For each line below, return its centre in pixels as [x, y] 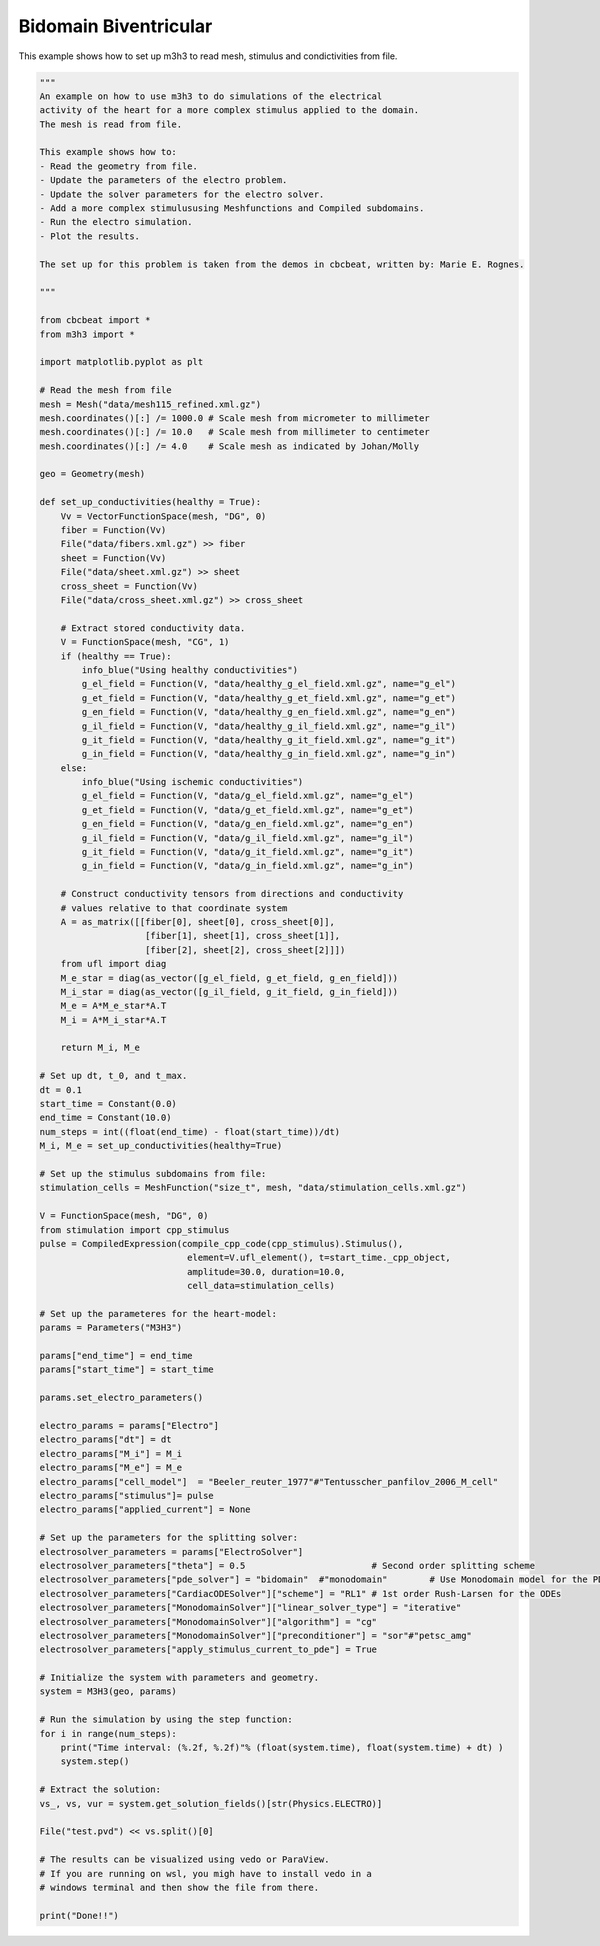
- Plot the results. [89, 236]
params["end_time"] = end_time [116, 1356]
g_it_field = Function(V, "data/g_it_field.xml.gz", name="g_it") [248, 852]
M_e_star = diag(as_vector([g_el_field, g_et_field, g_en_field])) [229, 978]
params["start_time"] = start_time [126, 1369]
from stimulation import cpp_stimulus [134, 1229]
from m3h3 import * [87, 334]
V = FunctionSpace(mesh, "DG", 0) [124, 1216]
